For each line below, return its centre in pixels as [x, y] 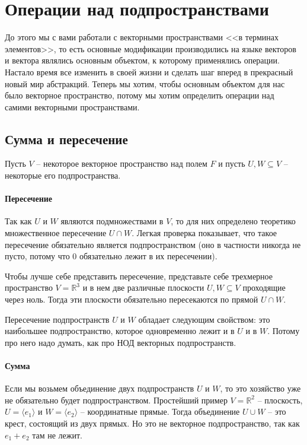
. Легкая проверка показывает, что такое [204, 233]
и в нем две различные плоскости [143, 287]
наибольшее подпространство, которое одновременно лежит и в [120, 331]
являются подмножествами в [112, 221]
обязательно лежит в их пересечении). [148, 256]
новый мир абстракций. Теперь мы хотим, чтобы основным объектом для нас [145, 83]
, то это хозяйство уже [260, 388]
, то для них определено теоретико [233, 221]
